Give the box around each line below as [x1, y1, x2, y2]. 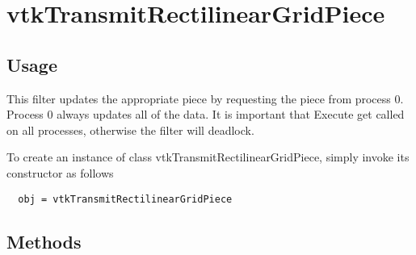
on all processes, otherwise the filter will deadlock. [6, 121, 254, 138]
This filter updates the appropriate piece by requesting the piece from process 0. [6, 90, 404, 107]
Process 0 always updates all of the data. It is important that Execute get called [6, 106, 405, 123]
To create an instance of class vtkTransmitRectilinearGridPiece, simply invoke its [6, 148, 410, 165]
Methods [6, 228, 82, 253]
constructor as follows [6, 164, 114, 181]
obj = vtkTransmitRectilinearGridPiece [18, 193, 233, 205]
